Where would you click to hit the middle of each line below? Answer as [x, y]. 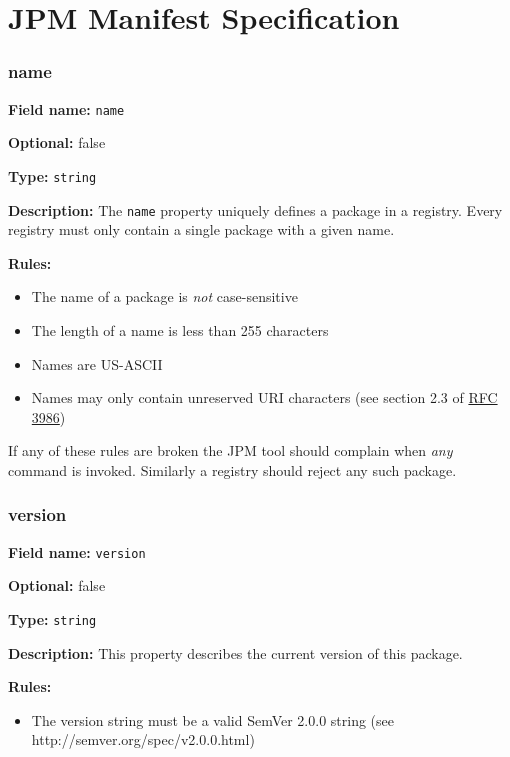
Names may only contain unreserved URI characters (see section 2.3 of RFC [264, 397]
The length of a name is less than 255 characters [180, 329]
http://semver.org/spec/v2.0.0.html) [143, 739]
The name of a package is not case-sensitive [164, 296]
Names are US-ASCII [97, 363]
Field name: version [77, 551]
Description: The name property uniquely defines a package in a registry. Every [255, 209]
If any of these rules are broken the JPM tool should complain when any [230, 450]
